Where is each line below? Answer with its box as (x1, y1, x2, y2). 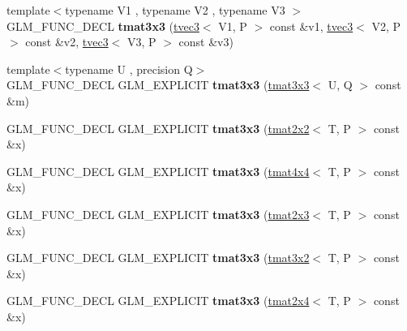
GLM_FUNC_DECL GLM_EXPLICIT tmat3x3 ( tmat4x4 (6, 162, 310, 179)
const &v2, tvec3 (25, 33, 109, 50)
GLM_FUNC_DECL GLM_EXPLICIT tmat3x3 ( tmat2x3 (6, 205, 310, 222)
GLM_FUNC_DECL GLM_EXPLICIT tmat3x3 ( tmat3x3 (6, 76, 310, 93)
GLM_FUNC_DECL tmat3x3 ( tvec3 (6, 17, 199, 34)
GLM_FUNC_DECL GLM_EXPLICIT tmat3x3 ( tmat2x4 (6, 292, 310, 309)
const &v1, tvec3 (269, 17, 353, 34)
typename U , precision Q (65, 60, 193, 77)
